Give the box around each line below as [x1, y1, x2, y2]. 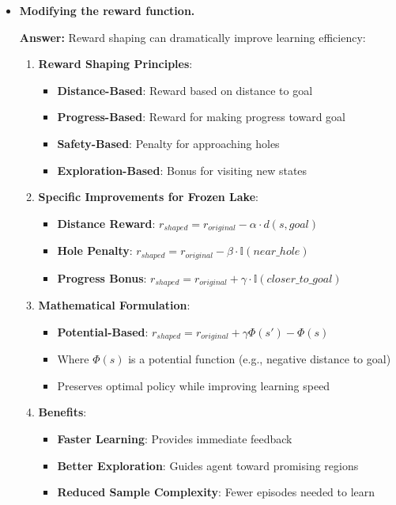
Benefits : [38, 404, 87, 420]
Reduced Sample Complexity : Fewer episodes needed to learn [57, 484, 375, 500]
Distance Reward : [57, 215, 156, 231]
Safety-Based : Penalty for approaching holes [57, 135, 280, 151]
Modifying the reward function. [19, 2, 195, 18]
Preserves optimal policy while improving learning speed [57, 377, 330, 393]
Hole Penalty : [57, 242, 133, 259]
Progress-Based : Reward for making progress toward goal [57, 108, 346, 125]
